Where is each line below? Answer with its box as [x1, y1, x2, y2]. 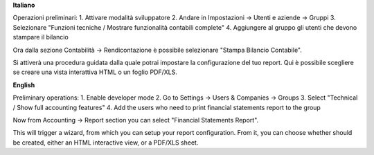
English [12, 80, 35, 89]
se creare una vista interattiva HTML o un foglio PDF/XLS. [12, 68, 178, 76]
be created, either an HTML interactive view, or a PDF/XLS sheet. [12, 138, 199, 147]
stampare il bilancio [12, 33, 69, 42]
